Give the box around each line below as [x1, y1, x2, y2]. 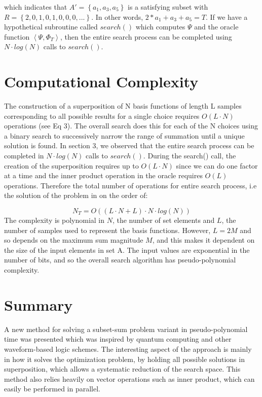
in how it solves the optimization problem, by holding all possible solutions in [4, 353, 245, 364]
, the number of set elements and [112, 215, 215, 225]
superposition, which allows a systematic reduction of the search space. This [4, 363, 241, 374]
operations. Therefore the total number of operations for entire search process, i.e [4, 180, 257, 190]
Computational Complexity [4, 71, 199, 92]
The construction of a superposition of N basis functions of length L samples [4, 101, 242, 111]
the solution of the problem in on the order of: [4, 190, 148, 201]
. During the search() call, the [143, 150, 236, 161]
